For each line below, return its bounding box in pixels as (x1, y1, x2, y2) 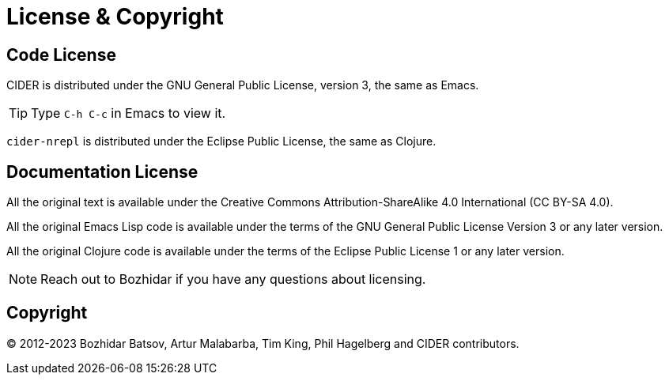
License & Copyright (6, 3, 224, 30)
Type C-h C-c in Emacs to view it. (31, 105, 226, 122)
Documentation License (6, 161, 198, 182)
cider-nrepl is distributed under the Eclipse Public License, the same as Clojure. (6, 134, 437, 149)
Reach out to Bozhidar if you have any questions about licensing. (40, 271, 426, 288)
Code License (6, 44, 116, 65)
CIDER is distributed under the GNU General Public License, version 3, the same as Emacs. (6, 78, 479, 92)
